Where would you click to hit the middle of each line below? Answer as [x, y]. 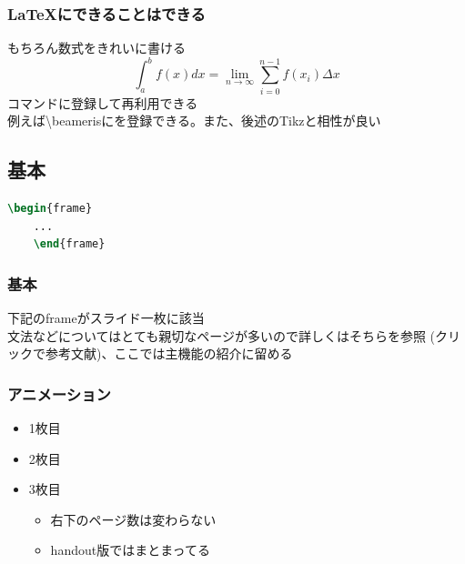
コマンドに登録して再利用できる [103, 102]
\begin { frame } [50, 209]
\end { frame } [69, 244]
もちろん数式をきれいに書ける [96, 48]
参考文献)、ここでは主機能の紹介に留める [169, 353]
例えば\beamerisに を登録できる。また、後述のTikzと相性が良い [194, 121]
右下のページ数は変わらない [133, 519]
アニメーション [59, 393]
